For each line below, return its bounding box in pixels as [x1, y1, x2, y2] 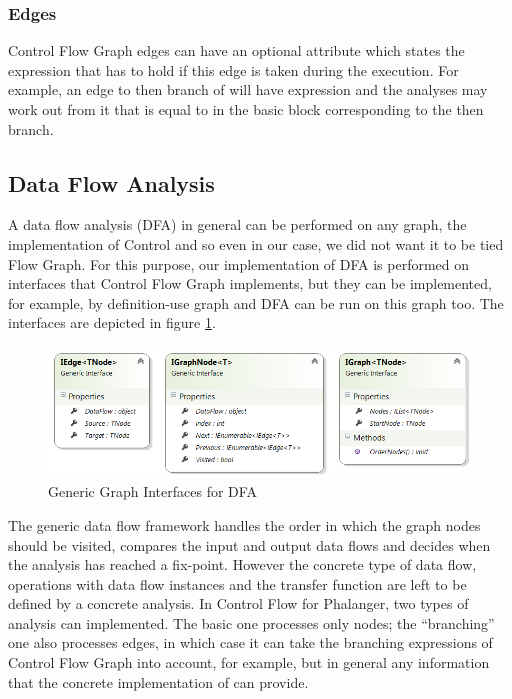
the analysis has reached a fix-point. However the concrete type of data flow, [8, 554, 477, 575]
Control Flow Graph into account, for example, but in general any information [8, 652, 490, 673]
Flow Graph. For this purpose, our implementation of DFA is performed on [8, 253, 470, 274]
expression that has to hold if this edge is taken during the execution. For [8, 59, 459, 80]
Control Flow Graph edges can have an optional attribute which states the [8, 40, 465, 61]
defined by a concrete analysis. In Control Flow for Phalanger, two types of [8, 593, 469, 614]
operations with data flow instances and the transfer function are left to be [8, 573, 467, 594]
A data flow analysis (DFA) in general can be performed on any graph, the [8, 214, 467, 235]
